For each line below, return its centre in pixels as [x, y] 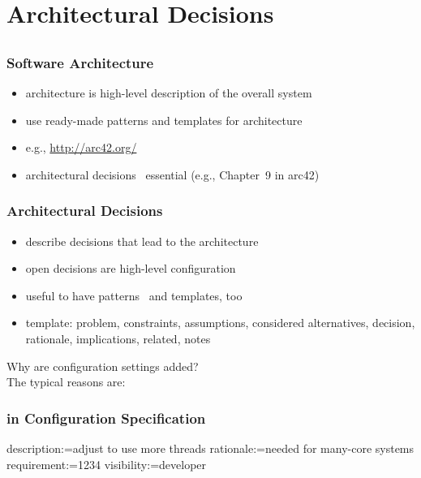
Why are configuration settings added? [103, 366]
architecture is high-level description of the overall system [169, 93]
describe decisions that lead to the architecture [142, 241]
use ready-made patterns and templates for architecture [164, 120]
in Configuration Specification [106, 418]
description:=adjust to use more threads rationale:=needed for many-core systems [210, 448]
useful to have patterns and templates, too [134, 295]
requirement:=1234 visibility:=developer [107, 464]
